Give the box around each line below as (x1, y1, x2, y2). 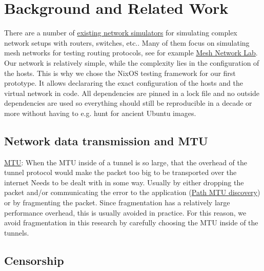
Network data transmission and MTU (4, 132, 208, 148)
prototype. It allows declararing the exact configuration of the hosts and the (4, 78, 243, 88)
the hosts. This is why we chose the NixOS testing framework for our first (4, 67, 236, 78)
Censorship (4, 252, 64, 268)
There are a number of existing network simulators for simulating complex (4, 27, 237, 38)
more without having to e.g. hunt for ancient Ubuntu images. (4, 107, 196, 118)
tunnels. (4, 227, 29, 238)
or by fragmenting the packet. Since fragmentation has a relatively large (4, 197, 230, 208)
